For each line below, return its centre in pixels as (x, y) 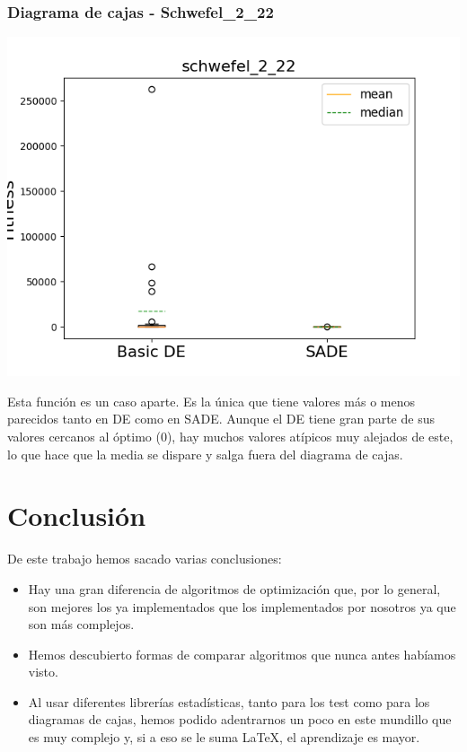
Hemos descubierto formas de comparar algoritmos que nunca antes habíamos (242, 654)
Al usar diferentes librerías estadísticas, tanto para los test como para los (229, 701)
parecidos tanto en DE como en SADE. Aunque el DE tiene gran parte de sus (221, 419)
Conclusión (77, 516)
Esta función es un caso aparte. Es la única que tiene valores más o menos (211, 401)
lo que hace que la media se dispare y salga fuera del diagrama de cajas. (205, 454)
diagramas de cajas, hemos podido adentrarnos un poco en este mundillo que (240, 719)
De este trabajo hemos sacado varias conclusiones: (145, 559)
